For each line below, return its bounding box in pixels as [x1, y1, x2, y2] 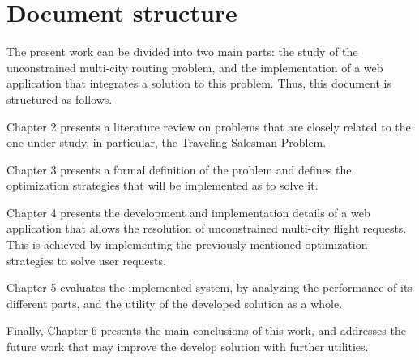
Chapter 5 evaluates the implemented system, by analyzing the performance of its [6, 279, 413, 296]
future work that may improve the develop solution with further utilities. [6, 338, 369, 355]
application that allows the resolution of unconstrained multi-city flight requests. [6, 220, 407, 237]
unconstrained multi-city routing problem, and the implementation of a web [6, 58, 383, 75]
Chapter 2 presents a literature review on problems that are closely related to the [6, 118, 411, 135]
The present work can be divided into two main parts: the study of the [6, 43, 358, 60]
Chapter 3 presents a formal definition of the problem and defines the [6, 161, 352, 178]
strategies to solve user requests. [6, 251, 166, 268]
